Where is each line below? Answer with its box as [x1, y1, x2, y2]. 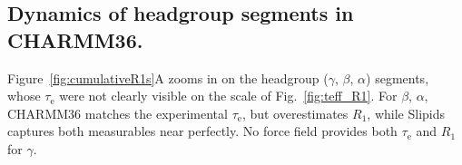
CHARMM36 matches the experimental [7, 103, 228, 122]
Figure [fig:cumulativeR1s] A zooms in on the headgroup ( [7, 68, 329, 87]
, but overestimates [241, 103, 349, 122]
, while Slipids [367, 103, 445, 122]
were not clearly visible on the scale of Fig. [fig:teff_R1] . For [59, 86, 398, 105]
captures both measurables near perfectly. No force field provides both [7, 121, 398, 141]
